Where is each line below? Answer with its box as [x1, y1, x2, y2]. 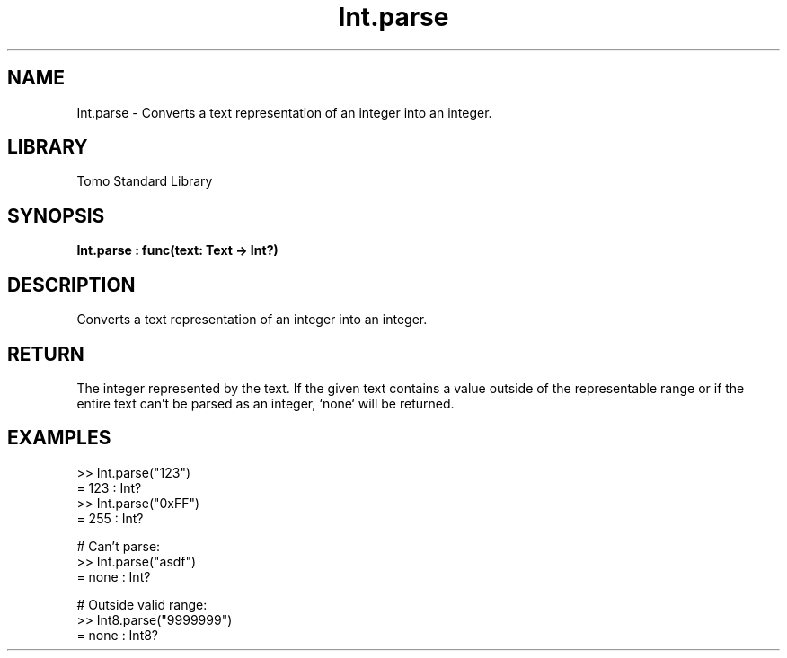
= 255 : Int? [76, 510, 144, 526]
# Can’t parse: [76, 538, 161, 554]
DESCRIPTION [7, 273, 136, 296]
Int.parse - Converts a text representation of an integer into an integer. [76, 104, 492, 120]
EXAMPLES [7, 426, 111, 450]
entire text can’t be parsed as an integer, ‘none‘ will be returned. [76, 395, 455, 411]
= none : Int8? [76, 627, 159, 643]
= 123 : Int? [76, 479, 142, 496]
